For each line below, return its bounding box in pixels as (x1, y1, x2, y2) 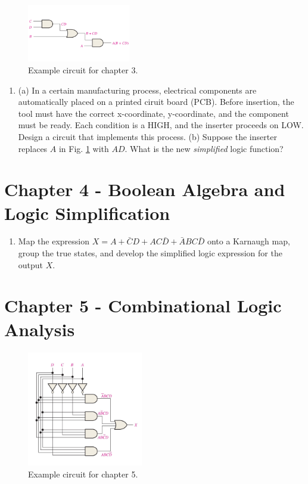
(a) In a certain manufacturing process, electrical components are (18, 83, 257, 96)
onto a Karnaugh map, (207, 235, 290, 247)
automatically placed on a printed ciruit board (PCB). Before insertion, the (18, 95, 294, 108)
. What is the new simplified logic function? (125, 142, 284, 154)
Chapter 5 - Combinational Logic (4, 293, 282, 318)
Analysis (4, 317, 75, 341)
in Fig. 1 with (58, 142, 109, 154)
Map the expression (18, 235, 89, 247)
